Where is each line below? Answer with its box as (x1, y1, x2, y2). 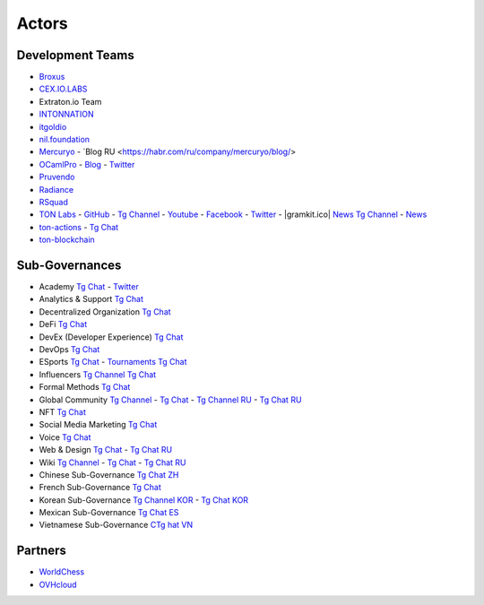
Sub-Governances (16, 257, 122, 272)
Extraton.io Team (39, 96, 102, 107)
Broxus (39, 72, 65, 82)
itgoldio (39, 121, 67, 132)
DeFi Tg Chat (39, 319, 88, 330)
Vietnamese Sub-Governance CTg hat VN (39, 520, 193, 531)
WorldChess (39, 566, 85, 577)
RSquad (39, 196, 69, 207)
